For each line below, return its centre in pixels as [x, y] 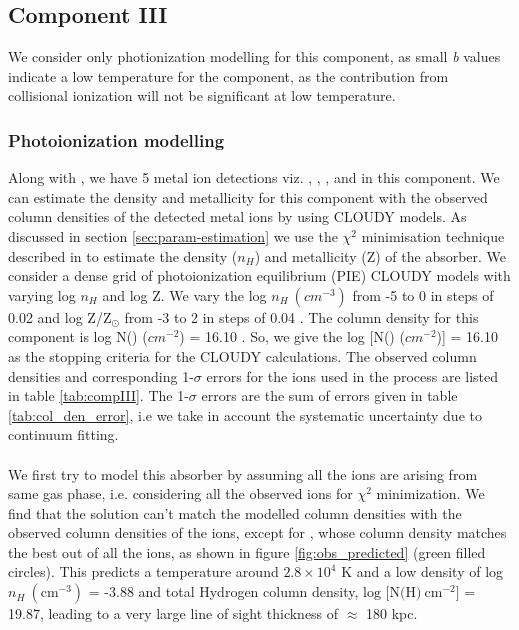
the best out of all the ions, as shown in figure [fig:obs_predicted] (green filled [247, 551]
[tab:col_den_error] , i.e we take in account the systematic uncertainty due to [245, 414]
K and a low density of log [422, 571]
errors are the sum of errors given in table [329, 395]
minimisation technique [433, 235]
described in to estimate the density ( [123, 255]
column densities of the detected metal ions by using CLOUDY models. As [237, 216]
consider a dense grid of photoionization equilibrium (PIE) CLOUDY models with [259, 275]
